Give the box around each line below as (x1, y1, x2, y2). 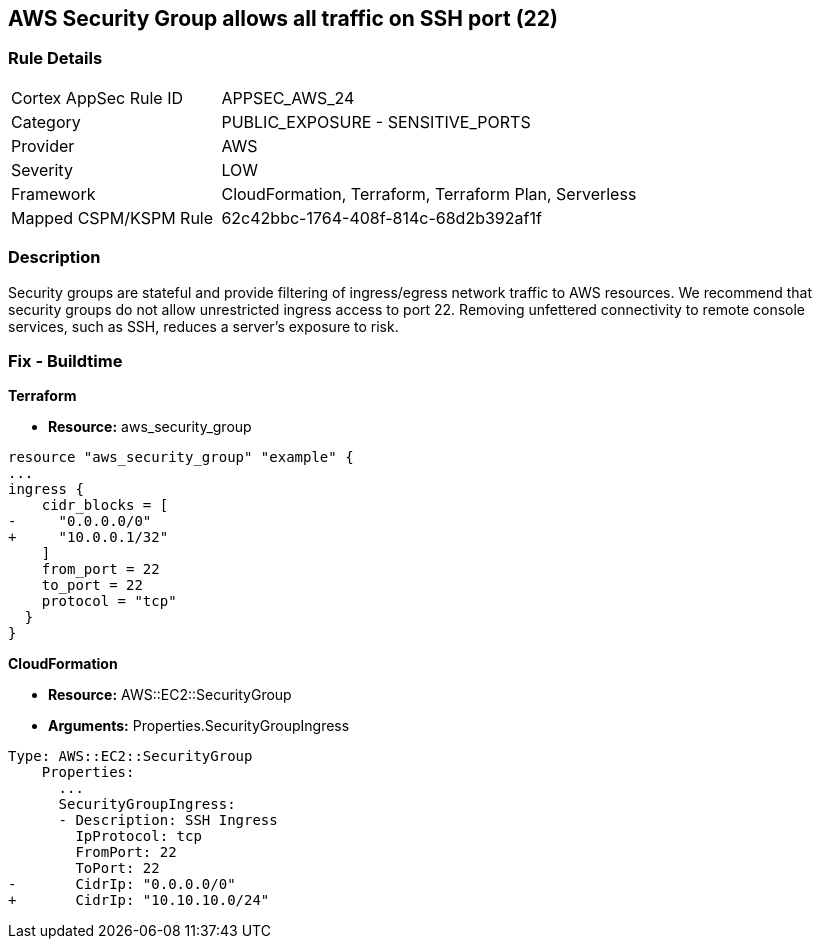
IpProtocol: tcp (75, 828, 202, 845)
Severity (11, 159, 73, 180)
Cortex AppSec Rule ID (11, 87, 184, 108)
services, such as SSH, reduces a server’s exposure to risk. (8, 317, 399, 335)
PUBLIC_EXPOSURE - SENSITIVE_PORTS (221, 111, 531, 132)
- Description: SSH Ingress (58, 812, 278, 829)
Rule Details (8, 48, 103, 69)
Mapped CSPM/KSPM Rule (11, 207, 214, 228)
